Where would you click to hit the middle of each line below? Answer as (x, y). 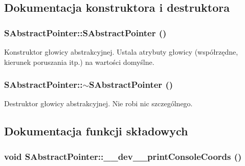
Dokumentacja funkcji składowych (96, 131)
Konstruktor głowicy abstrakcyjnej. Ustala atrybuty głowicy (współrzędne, (121, 52)
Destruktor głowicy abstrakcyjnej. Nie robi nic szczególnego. (98, 103)
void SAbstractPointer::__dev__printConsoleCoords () (123, 156)
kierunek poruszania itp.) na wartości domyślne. (79, 62)
